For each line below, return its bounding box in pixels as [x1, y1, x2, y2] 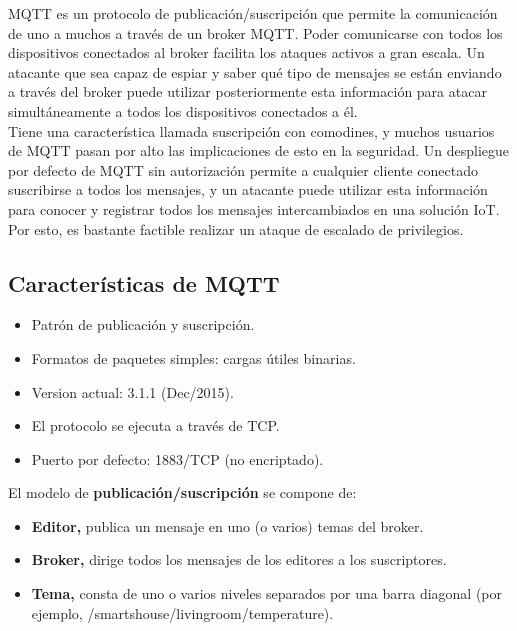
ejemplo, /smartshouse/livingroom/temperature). [31, 602, 334, 623]
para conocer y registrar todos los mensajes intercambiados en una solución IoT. [8, 198, 500, 219]
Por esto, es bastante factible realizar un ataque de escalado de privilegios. [8, 218, 464, 239]
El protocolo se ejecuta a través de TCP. [31, 415, 280, 436]
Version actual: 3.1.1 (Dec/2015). [31, 381, 234, 402]
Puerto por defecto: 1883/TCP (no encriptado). [31, 448, 324, 469]
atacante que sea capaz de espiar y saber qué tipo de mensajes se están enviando [8, 61, 502, 82]
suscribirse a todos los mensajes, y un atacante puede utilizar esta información [8, 179, 488, 200]
